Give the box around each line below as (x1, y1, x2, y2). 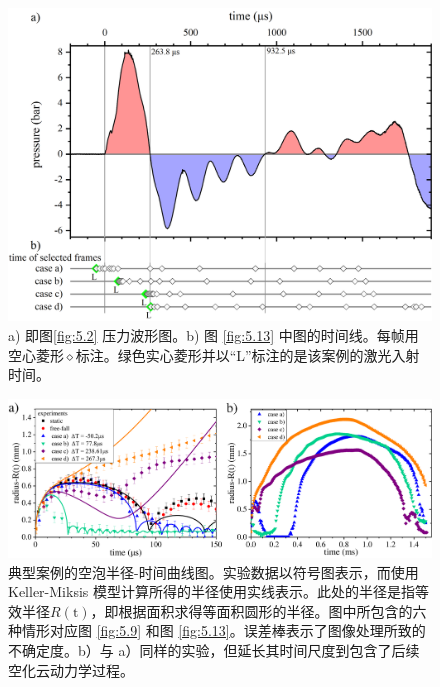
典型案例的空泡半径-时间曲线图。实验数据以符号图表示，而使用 (8, 561, 419, 582)
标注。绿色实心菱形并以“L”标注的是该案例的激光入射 (75, 344, 420, 365)
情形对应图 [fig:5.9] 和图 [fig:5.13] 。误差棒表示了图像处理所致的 (21, 620, 426, 641)
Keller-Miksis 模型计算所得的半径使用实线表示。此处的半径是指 (8, 581, 415, 602)
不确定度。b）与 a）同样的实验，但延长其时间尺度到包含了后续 (8, 639, 420, 660)
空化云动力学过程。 (8, 659, 134, 680)
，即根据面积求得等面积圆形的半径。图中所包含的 (90, 600, 413, 621)
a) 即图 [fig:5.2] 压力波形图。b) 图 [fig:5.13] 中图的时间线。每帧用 (8, 325, 419, 346)
